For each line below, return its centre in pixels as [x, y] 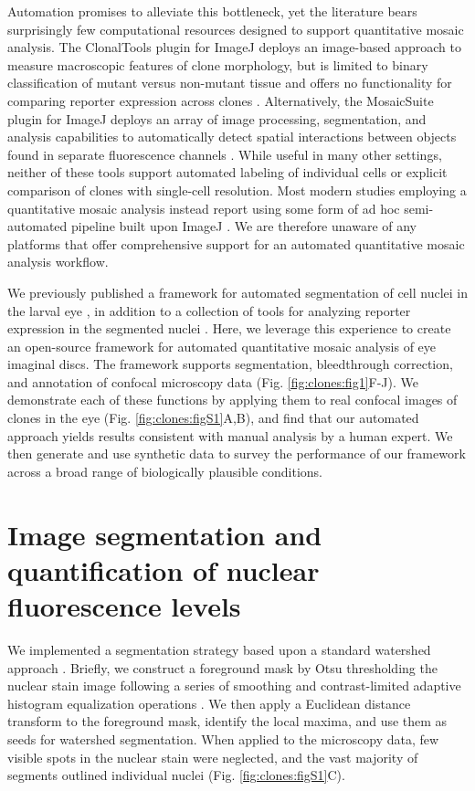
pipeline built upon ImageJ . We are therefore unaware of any [243, 226]
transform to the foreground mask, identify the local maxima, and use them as [227, 721]
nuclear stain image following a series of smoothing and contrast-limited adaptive [234, 686]
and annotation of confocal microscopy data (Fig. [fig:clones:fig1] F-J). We [213, 381]
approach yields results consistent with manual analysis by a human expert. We [230, 435]
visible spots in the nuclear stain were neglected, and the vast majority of [213, 757]
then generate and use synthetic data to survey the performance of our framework [237, 454]
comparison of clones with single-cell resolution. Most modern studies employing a [237, 190]
